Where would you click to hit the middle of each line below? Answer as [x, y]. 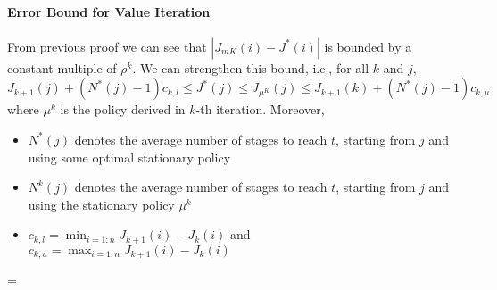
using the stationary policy [101, 204]
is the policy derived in [123, 109]
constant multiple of [62, 67]
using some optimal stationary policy [129, 157]
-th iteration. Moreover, [260, 109]
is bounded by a [368, 46]
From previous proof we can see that [107, 46]
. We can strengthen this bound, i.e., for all [251, 67]
